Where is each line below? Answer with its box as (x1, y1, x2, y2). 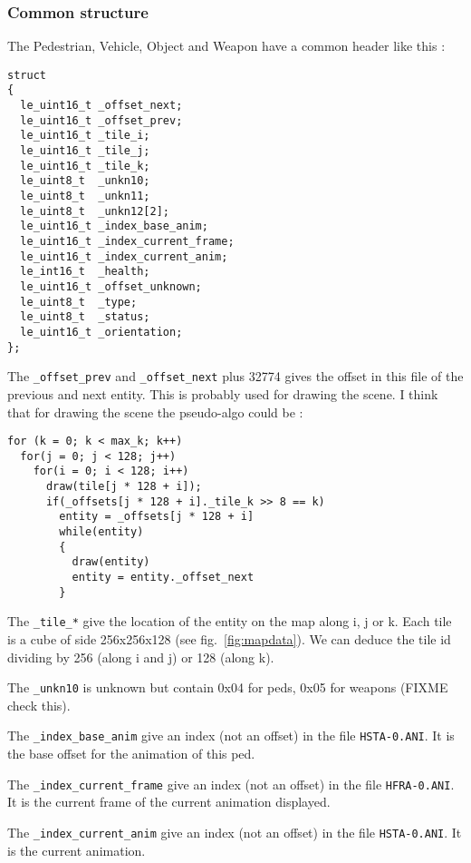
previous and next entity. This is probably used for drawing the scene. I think (7, 384, 438, 403)
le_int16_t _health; (20, 265, 150, 279)
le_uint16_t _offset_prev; (20, 113, 183, 127)
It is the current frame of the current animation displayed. (7, 792, 331, 811)
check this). (7, 695, 71, 714)
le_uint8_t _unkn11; (20, 190, 150, 203)
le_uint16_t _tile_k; (20, 159, 150, 172)
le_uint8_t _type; (20, 295, 138, 309)
